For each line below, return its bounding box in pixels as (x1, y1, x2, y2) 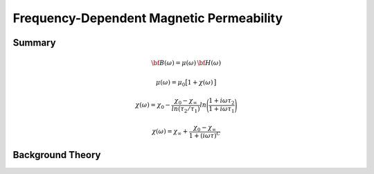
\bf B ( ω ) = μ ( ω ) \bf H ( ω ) (151, 59, 222, 67)
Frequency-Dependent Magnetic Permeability (12, 10, 283, 26)
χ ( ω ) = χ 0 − (135, 101, 171, 111)
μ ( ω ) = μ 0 (156, 78, 186, 88)
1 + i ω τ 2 (208, 97, 235, 107)
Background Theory (12, 149, 101, 161)
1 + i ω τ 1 (208, 105, 235, 114)
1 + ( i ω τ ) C (188, 130, 221, 139)
